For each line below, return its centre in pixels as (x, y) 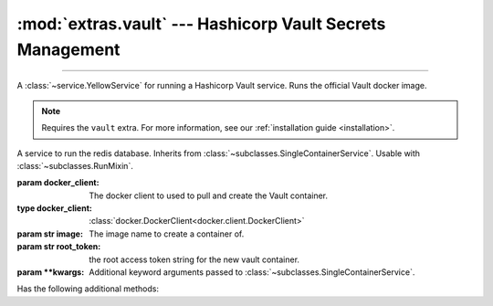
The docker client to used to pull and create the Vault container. (209, 195)
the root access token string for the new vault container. (194, 259)
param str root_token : (59, 247)
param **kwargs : (51, 272)
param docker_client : (58, 183)
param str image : (50, 234)
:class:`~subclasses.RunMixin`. (75, 165)
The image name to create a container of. (167, 234)
